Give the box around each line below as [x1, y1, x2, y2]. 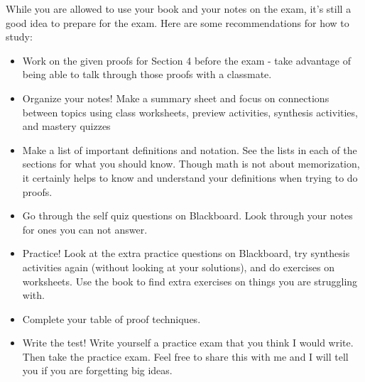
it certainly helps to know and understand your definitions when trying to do [22, 170, 358, 185]
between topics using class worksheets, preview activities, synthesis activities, [22, 104, 358, 119]
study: [6, 29, 33, 44]
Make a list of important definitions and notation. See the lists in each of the [22, 142, 357, 157]
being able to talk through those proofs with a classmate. [22, 67, 272, 82]
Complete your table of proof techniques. [22, 311, 201, 326]
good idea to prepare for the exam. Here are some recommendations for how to [6, 15, 349, 30]
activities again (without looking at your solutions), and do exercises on [22, 259, 334, 274]
